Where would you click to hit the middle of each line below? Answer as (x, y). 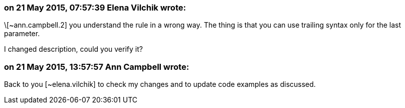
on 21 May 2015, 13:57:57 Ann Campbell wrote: (97, 67)
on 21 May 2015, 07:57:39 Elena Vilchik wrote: (95, 8)
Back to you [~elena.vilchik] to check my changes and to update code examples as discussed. (160, 84)
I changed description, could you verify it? (73, 49)
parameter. (22, 34)
